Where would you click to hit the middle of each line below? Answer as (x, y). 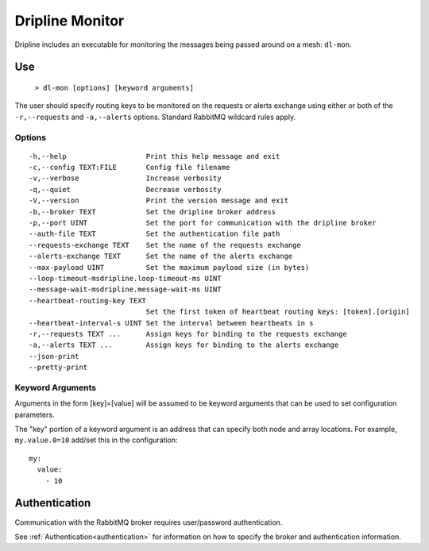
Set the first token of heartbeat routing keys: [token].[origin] (278, 312)
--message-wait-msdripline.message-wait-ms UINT (125, 289)
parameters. (35, 414)
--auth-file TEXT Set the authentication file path (155, 234)
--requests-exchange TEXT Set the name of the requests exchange (165, 245)
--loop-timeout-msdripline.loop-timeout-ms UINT (125, 278)
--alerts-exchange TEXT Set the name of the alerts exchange (161, 256)
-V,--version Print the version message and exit (159, 201)
